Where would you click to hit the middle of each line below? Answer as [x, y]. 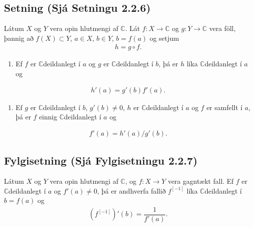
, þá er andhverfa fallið [131, 190]
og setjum [164, 38]
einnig [48, 117]
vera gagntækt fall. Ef [201, 181]
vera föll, [222, 28]
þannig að [19, 38]
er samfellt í [224, 107]
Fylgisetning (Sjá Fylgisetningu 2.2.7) [101, 160]
